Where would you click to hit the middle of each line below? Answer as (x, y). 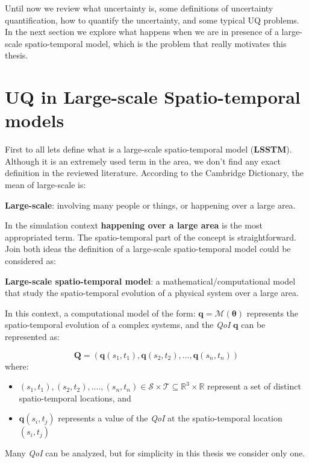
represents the (273, 313)
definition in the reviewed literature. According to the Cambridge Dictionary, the (154, 173)
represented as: (32, 336)
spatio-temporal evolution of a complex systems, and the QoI (118, 325)
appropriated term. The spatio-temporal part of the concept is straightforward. (151, 237)
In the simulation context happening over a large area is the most (134, 225)
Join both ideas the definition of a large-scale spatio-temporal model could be (148, 249)
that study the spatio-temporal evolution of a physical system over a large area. (152, 293)
